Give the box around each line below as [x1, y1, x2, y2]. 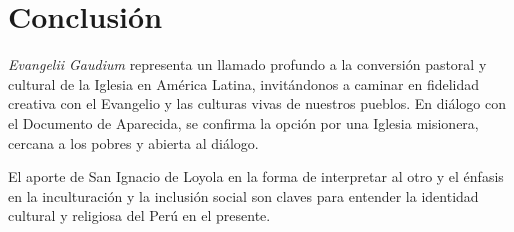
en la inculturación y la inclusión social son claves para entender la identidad [8, 185, 479, 206]
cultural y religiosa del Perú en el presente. [8, 205, 271, 226]
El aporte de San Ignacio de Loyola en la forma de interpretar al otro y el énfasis [8, 166, 504, 187]
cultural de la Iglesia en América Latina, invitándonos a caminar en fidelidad [8, 73, 480, 94]
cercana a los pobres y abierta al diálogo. [8, 132, 259, 153]
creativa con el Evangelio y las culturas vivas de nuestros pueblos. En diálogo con [8, 93, 506, 114]
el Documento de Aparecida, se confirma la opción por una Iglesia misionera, [8, 112, 479, 133]
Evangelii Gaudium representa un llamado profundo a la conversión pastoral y [8, 54, 487, 75]
